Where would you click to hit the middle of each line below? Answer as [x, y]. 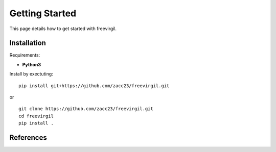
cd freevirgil [36, 116]
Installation [28, 43]
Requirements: [25, 55]
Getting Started [43, 13]
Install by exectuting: [31, 74]
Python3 [31, 64]
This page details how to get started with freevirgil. [63, 29]
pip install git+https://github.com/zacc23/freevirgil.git [94, 86]
